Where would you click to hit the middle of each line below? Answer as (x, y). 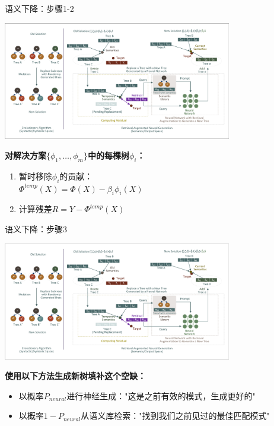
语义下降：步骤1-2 (39, 8)
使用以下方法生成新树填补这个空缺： (75, 376)
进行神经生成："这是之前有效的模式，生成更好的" (161, 395)
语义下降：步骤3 (36, 229)
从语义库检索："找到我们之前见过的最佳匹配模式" (175, 416)
